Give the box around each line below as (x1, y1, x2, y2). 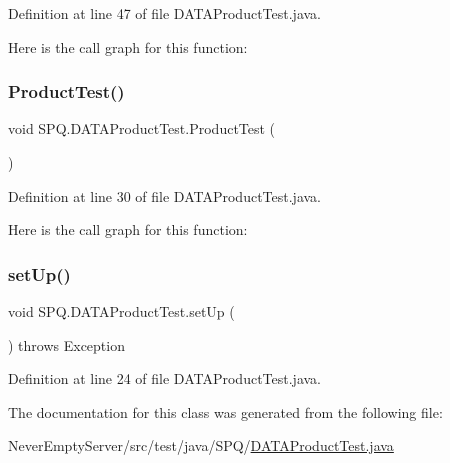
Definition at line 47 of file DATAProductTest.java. (8, 3, 322, 23)
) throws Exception (8, 334, 125, 355)
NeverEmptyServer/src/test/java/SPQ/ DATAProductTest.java (8, 435, 394, 456)
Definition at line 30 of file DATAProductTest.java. (8, 185, 322, 206)
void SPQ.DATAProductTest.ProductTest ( (8, 118, 276, 139)
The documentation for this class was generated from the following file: (8, 401, 443, 422)
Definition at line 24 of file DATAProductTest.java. (8, 368, 322, 389)
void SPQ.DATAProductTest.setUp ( (8, 301, 235, 321)
